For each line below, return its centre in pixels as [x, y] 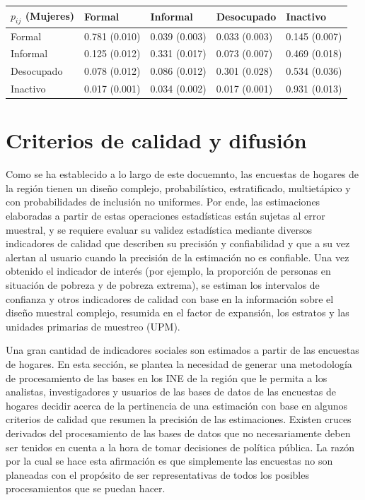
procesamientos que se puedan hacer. [86, 488]
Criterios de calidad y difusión [156, 140]
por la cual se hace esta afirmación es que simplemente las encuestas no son [169, 461]
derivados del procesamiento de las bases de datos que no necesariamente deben [178, 433]
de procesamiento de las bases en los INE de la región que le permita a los [167, 377]
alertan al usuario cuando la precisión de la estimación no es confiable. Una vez [178, 257]
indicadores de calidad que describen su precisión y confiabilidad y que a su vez [178, 243]
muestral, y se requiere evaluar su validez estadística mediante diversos [159, 229]
